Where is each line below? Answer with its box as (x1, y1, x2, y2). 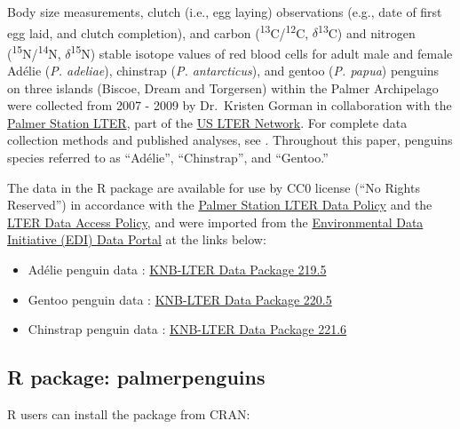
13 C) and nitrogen (318, 20, 416, 42)
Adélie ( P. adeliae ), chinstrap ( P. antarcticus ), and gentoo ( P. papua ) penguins (7, 61, 440, 80)
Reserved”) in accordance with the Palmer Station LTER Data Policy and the (7, 195, 432, 214)
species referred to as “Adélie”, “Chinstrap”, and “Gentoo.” (7, 148, 329, 167)
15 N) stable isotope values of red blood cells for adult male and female (70, 41, 453, 62)
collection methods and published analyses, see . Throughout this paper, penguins (7, 131, 453, 149)
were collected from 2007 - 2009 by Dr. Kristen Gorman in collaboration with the (7, 96, 452, 115)
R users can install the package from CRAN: (7, 405, 250, 424)
